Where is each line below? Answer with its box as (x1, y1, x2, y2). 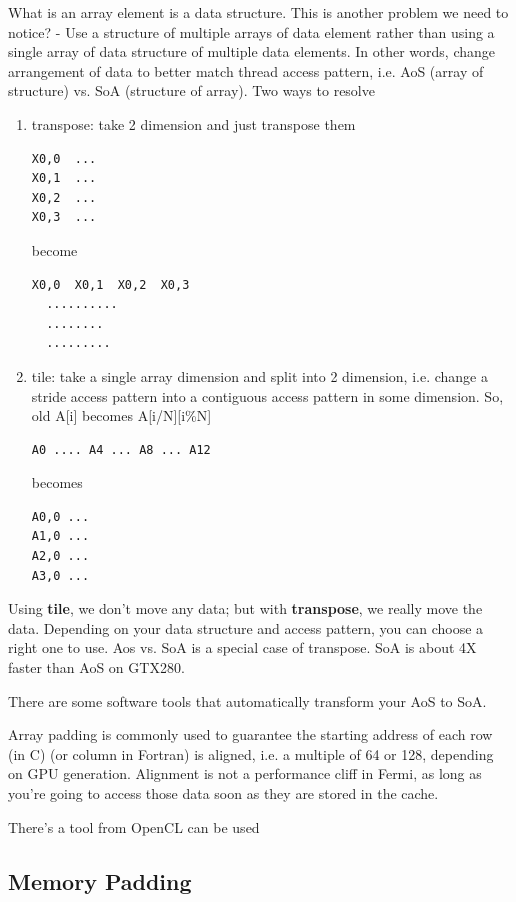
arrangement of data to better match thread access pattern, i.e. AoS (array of (8, 60, 484, 81)
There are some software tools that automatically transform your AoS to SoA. (8, 690, 487, 711)
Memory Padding (8, 865, 192, 896)
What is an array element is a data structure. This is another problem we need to (8, 2, 509, 22)
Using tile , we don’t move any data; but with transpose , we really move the (8, 598, 483, 619)
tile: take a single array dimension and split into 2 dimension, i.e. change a (31, 365, 488, 386)
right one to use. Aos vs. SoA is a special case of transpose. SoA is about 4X (8, 637, 477, 658)
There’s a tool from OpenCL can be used (8, 816, 260, 837)
